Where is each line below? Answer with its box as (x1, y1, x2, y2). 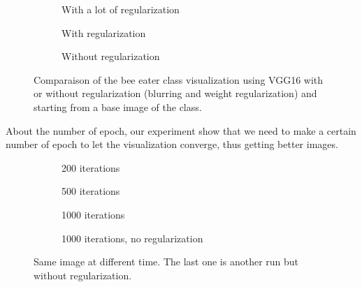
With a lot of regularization (61, 2, 180, 16)
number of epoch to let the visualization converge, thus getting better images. (6, 137, 338, 152)
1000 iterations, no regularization (61, 230, 203, 245)
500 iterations (61, 184, 120, 198)
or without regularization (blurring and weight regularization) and (34, 86, 317, 101)
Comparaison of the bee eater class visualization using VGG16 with (34, 72, 324, 87)
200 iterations (61, 160, 120, 175)
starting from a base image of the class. (34, 99, 202, 114)
